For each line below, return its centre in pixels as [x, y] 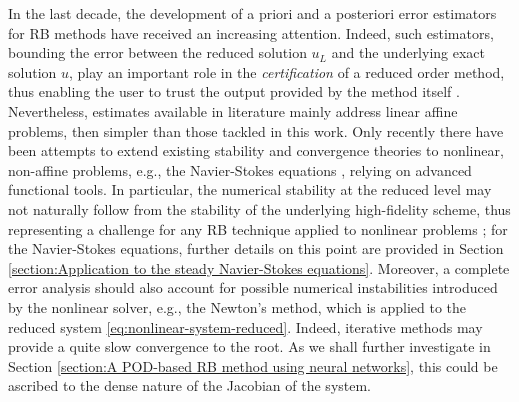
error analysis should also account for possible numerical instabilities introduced [253, 287]
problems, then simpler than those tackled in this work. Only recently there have [256, 130]
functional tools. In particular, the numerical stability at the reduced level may [250, 189]
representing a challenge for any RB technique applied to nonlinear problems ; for [258, 228]
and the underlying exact [408, 52]
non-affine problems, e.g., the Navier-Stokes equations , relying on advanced [240, 169]
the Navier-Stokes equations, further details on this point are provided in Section [256, 248]
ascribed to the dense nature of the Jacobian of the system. [190, 385]
